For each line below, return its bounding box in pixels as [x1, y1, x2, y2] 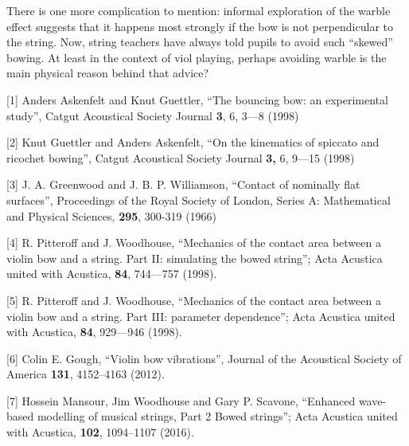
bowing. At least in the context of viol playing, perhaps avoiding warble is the [6, 49, 387, 65]
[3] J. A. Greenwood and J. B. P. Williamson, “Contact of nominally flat [6, 176, 360, 193]
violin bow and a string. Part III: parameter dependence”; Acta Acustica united [6, 307, 395, 324]
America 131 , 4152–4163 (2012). [6, 366, 165, 382]
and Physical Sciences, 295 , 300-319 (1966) [6, 207, 217, 224]
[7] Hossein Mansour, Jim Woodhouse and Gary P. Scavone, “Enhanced [6, 392, 356, 409]
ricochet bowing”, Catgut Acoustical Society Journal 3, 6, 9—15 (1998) [6, 149, 355, 166]
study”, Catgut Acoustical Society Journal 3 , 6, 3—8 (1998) [6, 107, 299, 123]
